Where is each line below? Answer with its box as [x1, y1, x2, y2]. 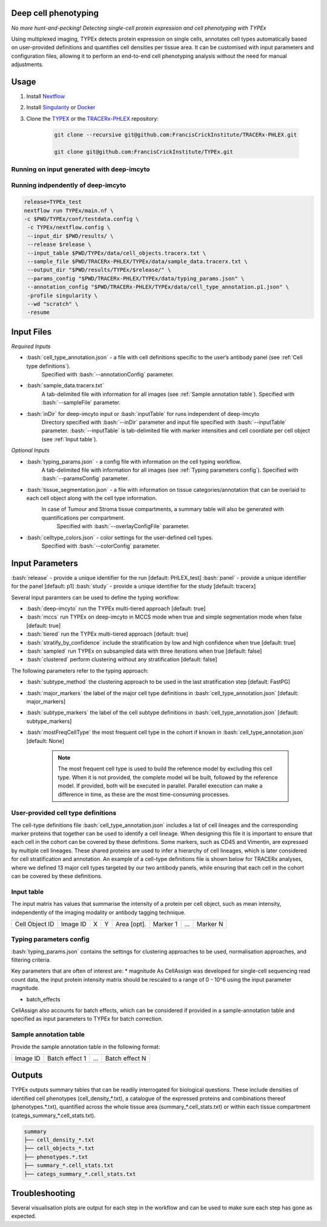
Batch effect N [105, 1054, 147, 1062]
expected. [11, 1212, 36, 1220]
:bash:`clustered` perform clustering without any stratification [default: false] [26, 656, 217, 663]
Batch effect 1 [47, 1054, 87, 1062]
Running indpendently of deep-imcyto [11, 181, 127, 189]
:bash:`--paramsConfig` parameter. [41, 475, 130, 482]
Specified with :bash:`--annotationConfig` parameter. [41, 370, 174, 378]
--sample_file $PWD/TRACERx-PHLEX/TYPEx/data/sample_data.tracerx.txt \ [27, 258, 248, 265]
